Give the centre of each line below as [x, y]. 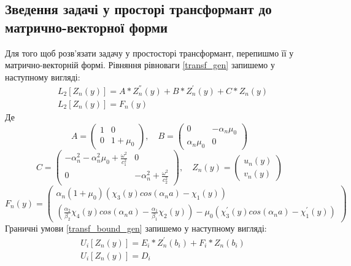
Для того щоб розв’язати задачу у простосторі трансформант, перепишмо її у [149, 53]
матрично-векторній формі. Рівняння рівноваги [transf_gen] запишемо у [140, 65]
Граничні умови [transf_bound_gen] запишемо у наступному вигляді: [136, 228]
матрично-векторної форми [87, 27]
